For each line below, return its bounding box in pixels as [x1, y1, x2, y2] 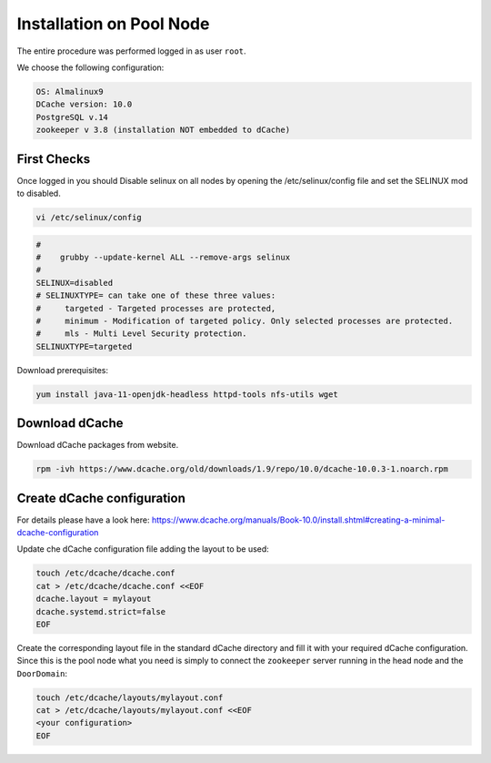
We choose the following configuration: [16, 62, 165, 73]
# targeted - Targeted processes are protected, [35, 303, 276, 313]
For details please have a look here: [16, 514, 150, 525]
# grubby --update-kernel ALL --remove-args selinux [35, 251, 291, 262]
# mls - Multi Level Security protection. [35, 329, 247, 339]
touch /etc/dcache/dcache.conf [35, 568, 176, 578]
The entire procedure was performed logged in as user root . [16, 46, 246, 56]
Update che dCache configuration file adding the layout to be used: [16, 544, 270, 554]
